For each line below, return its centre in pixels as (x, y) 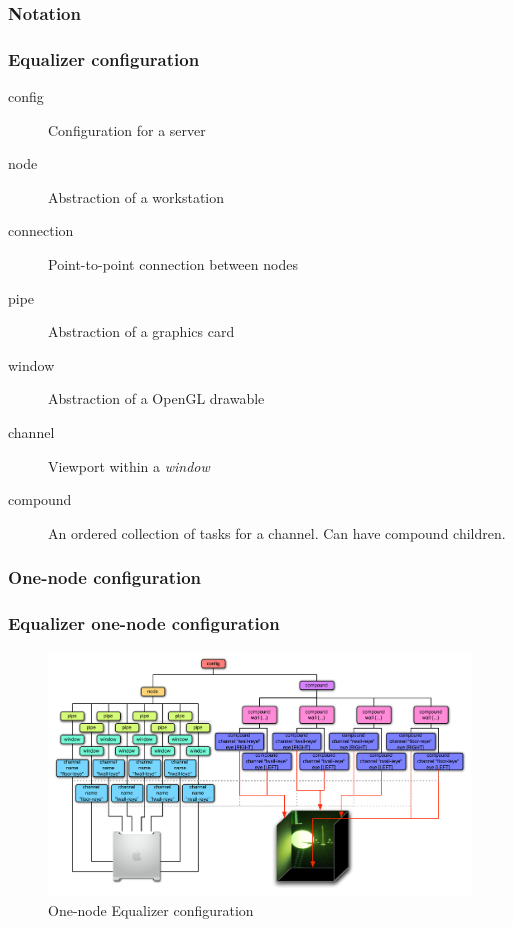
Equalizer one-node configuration (144, 623)
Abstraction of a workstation (136, 196)
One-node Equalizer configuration (151, 909)
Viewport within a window (129, 465)
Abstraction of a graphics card (141, 331)
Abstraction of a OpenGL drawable (156, 398)
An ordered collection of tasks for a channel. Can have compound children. (277, 532)
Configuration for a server (127, 129)
